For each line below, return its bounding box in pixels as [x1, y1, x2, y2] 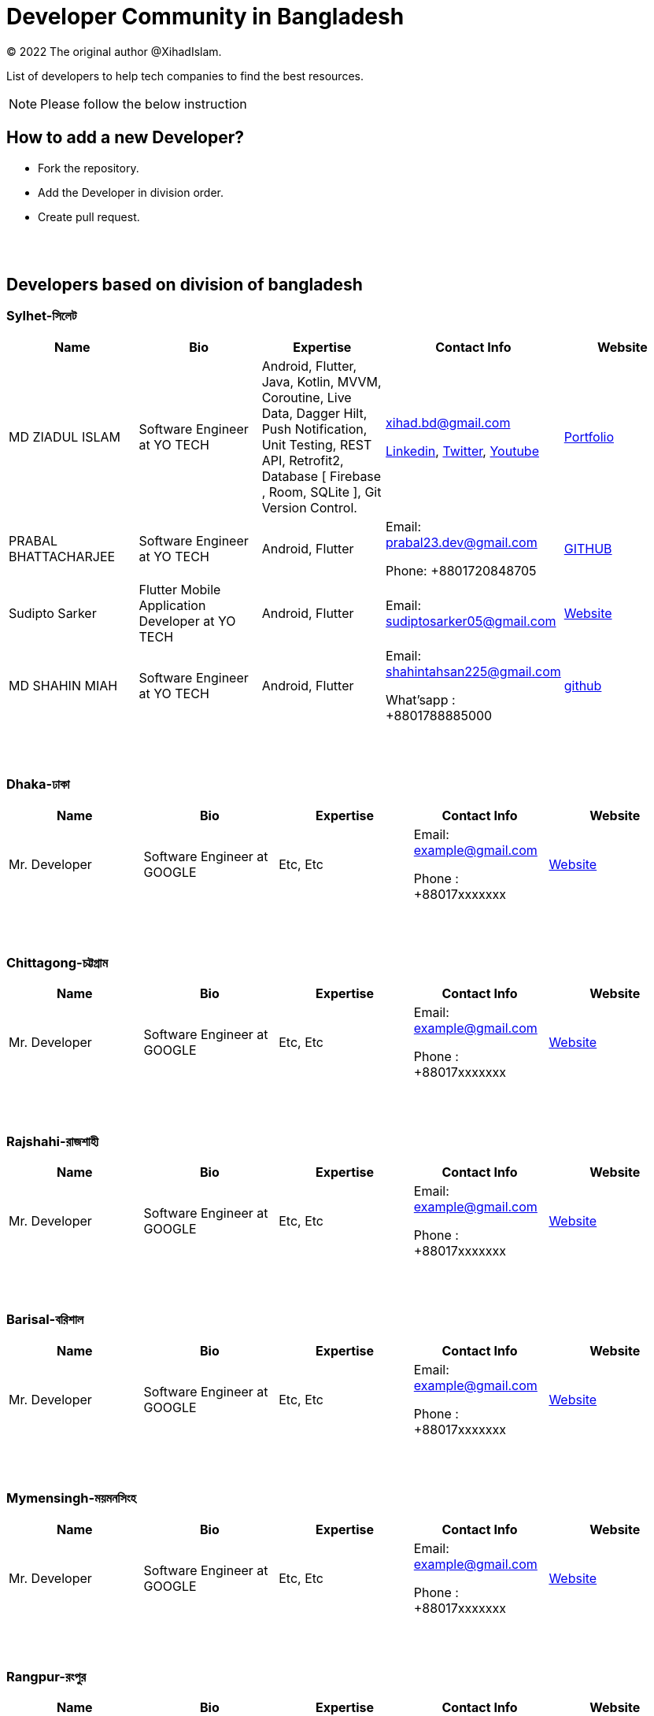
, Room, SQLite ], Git [261, 483, 382, 500]
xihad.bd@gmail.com [386, 414, 511, 431]
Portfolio [563, 428, 614, 445]
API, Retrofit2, [261, 452, 344, 468]
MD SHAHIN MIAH [9, 677, 118, 693]
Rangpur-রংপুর [6, 1668, 86, 1685]
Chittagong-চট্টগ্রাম [6, 954, 108, 971]
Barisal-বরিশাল [6, 1311, 84, 1328]
